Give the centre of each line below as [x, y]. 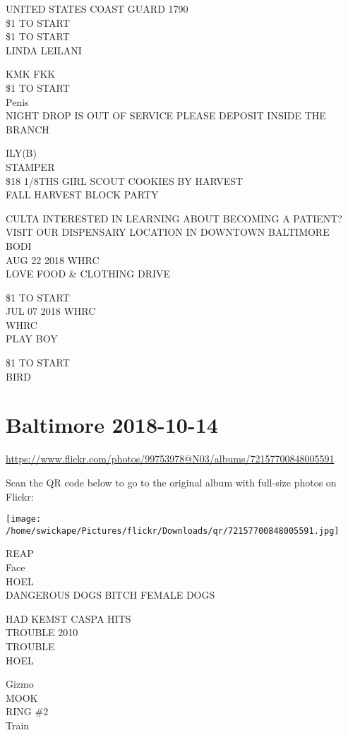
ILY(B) [21, 153]
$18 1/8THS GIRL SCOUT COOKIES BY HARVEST [125, 180]
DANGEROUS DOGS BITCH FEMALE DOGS [110, 595]
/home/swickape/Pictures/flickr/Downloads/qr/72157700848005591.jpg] [173, 531]
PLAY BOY [32, 339]
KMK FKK [31, 74]
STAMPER [30, 166]
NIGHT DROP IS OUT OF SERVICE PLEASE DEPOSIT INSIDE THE [166, 115]
